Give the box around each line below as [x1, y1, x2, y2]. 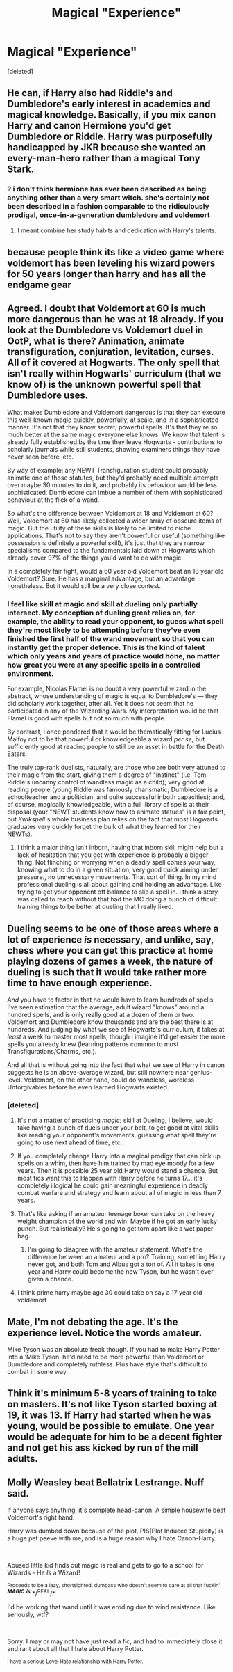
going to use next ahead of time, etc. [17, 1138, 123, 1146]
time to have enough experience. [7, 977, 153, 989]
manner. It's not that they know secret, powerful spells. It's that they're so [7, 423, 218, 431]
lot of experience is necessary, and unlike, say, [7, 933, 214, 945]
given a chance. [27, 1275, 74, 1284]
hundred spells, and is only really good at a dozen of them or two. [7, 1010, 195, 1018]
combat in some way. [7, 1368, 68, 1376]
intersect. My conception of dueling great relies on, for [7, 608, 196, 617]
